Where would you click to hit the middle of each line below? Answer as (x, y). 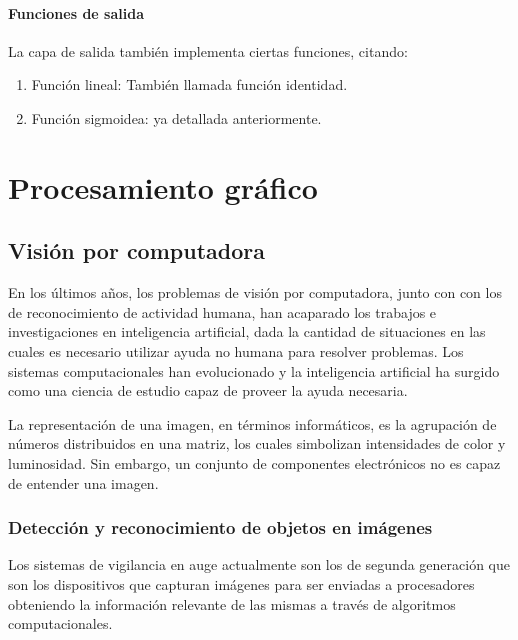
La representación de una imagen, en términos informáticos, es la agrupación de (252, 423)
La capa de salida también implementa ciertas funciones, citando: (208, 50)
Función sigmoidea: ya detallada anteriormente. (176, 117)
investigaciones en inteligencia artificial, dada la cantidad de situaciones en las (247, 331)
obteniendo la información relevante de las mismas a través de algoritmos (232, 603)
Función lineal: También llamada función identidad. (189, 84)
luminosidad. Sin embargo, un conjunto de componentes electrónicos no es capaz (254, 462)
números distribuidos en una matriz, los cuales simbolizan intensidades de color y (257, 443)
